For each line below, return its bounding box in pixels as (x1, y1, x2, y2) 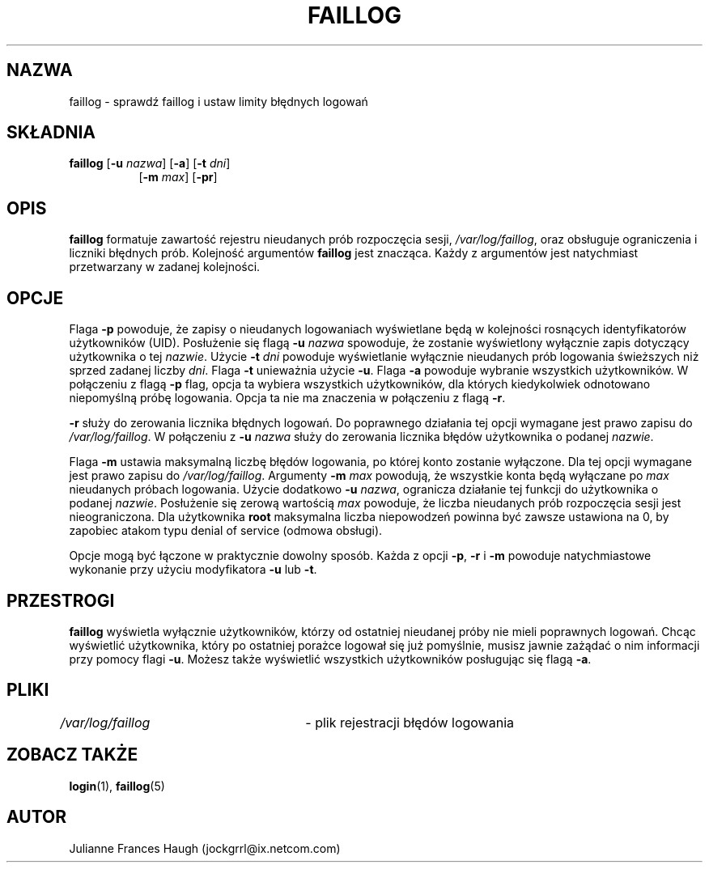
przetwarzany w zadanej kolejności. (69, 260, 261, 274)
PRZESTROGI (6, 590, 115, 611)
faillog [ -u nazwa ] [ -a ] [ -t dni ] (69, 156, 231, 171)
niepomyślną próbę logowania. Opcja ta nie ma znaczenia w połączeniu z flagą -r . (69, 391, 506, 405)
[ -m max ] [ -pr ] (138, 170, 218, 184)
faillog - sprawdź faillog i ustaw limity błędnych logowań (69, 94, 368, 108)
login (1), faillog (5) (69, 778, 165, 793)
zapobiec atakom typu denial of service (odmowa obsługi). (69, 524, 383, 538)
